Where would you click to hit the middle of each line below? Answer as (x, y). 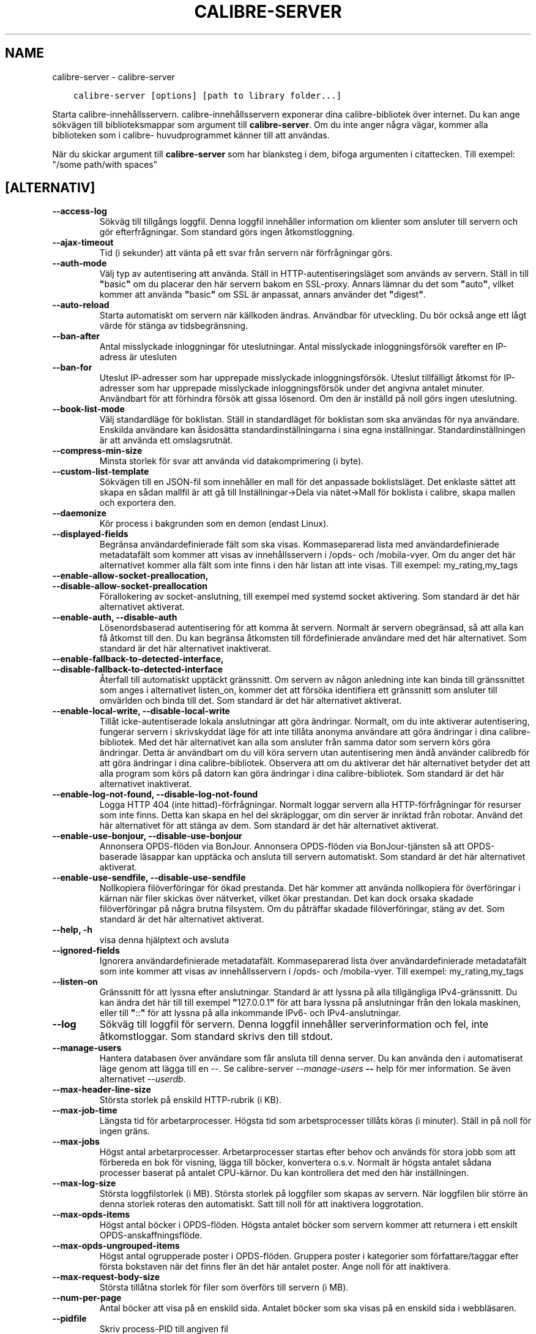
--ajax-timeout (83, 243)
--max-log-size (84, 1183)
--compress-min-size (97, 451)
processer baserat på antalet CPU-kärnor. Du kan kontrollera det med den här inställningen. (284, 1173)
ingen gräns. (125, 1131)
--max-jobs (76, 1142)
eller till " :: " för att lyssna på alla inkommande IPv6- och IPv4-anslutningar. (250, 1013)
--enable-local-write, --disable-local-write (141, 711)
